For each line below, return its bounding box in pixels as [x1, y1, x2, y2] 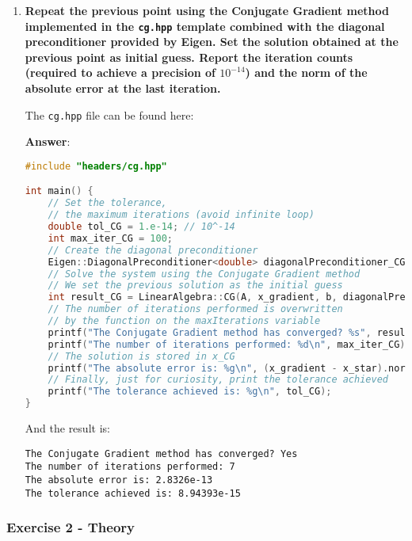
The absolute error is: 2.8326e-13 [25, 474, 213, 486]
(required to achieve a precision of [25, 64, 216, 81]
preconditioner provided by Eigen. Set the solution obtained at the [25, 33, 399, 50]
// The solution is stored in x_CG [48, 350, 235, 362]
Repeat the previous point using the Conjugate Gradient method [25, 2, 389, 18]
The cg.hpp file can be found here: [25, 106, 194, 123]
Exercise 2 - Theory [6, 517, 135, 537]
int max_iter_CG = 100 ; [48, 232, 173, 244]
